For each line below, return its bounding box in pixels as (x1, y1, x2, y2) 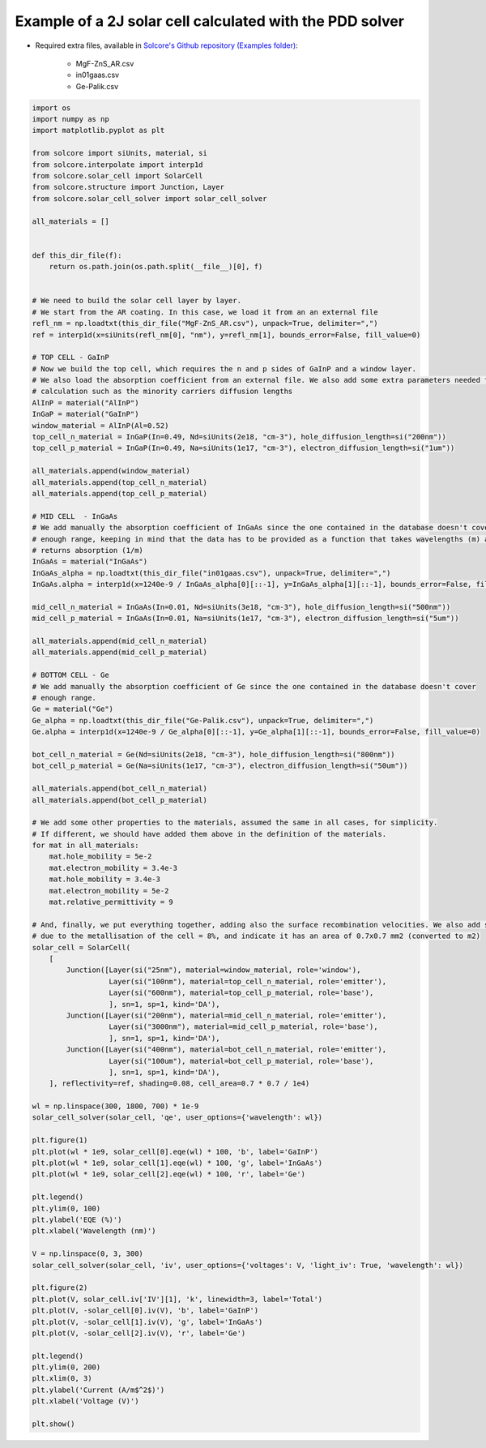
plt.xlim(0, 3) (32, 1374, 92, 1383)
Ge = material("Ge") (32, 705, 113, 713)
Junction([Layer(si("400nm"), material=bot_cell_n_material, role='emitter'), (66, 1045, 387, 1054)
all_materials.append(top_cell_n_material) (32, 478, 208, 486)
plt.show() (32, 1420, 75, 1429)
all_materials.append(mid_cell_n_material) (32, 636, 208, 646)
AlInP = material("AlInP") (32, 398, 139, 407)
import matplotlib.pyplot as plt (32, 126, 165, 135)
